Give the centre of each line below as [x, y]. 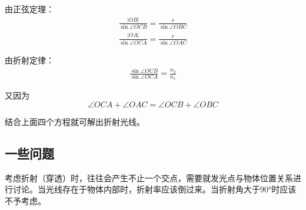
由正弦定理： [29, 9]
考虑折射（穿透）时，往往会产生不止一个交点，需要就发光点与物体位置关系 [149, 177]
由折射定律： [29, 60]
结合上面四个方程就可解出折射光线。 [75, 121]
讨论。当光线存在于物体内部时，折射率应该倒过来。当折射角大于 [136, 189]
